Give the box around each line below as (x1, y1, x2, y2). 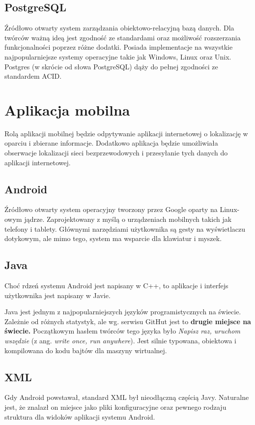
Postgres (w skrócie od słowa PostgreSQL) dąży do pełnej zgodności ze (4, 61, 218, 71)
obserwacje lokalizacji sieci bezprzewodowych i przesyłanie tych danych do (4, 148, 228, 158)
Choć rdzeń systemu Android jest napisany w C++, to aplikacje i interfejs (4, 280, 228, 291)
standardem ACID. (4, 71, 62, 81)
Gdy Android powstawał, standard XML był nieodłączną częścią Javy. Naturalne (4, 392, 249, 402)
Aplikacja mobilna (4, 99, 130, 120)
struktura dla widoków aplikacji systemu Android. (4, 411, 155, 422)
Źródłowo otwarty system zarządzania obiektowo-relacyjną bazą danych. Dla (4, 23, 234, 33)
